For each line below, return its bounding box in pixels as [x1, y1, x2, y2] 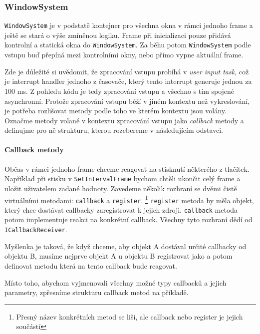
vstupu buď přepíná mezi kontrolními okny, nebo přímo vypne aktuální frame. [4, 49, 244, 60]
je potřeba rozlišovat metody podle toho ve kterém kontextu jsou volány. [4, 105, 227, 116]
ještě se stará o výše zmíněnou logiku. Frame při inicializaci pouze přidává [4, 29, 231, 40]
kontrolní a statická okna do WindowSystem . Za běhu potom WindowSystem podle [4, 39, 251, 50]
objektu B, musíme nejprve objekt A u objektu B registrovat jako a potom [4, 251, 233, 261]
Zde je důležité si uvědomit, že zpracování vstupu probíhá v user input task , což [4, 66, 249, 76]
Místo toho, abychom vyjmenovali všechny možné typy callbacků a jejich [4, 277, 227, 288]
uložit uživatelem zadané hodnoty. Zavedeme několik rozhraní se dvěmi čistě [4, 183, 237, 193]
